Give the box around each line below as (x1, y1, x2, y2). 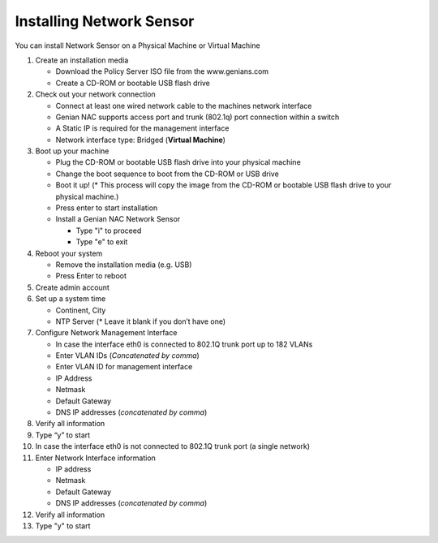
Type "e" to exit (75, 237, 128, 247)
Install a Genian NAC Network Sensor (55, 214, 181, 224)
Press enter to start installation (55, 203, 158, 213)
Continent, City (55, 305, 106, 315)
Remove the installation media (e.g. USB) (55, 260, 192, 269)
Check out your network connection (35, 89, 156, 99)
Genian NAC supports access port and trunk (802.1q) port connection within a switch (55, 112, 340, 122)
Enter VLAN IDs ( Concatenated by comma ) (55, 351, 200, 360)
